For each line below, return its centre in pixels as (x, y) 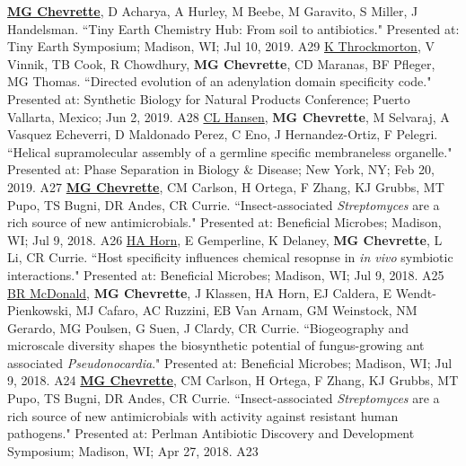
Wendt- (416, 292)
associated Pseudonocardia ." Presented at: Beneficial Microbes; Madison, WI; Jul (230, 362)
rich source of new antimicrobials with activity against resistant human (203, 415)
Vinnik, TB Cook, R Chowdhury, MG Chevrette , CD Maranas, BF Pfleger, (221, 63)
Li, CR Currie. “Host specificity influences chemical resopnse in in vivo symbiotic (230, 257)
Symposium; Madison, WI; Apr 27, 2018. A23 (133, 450)
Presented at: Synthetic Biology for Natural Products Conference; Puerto (209, 98)
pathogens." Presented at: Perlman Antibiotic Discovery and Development (211, 433)
